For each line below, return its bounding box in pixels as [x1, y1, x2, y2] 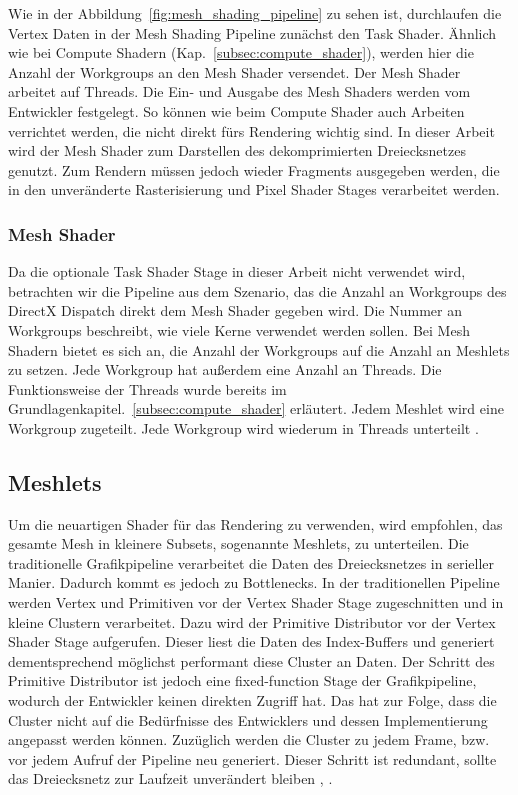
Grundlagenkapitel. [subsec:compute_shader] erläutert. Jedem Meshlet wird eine [8, 398, 504, 419]
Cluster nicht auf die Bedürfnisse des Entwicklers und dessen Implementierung [8, 709, 488, 730]
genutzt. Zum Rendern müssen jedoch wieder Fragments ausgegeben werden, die [8, 159, 500, 180]
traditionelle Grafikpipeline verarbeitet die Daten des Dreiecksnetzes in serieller [8, 552, 495, 573]
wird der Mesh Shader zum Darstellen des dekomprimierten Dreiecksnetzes [8, 140, 466, 161]
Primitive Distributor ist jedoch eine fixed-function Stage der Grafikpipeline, [8, 670, 477, 691]
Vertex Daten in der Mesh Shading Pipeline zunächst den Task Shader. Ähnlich [8, 22, 497, 43]
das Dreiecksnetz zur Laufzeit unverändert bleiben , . [8, 768, 333, 789]
